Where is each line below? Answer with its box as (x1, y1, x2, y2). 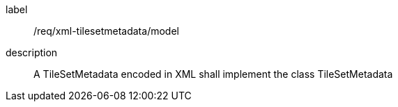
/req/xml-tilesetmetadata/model (33, 25, 179, 37)
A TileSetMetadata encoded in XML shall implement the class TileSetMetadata (33, 68, 393, 80)
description (6, 47, 58, 58)
